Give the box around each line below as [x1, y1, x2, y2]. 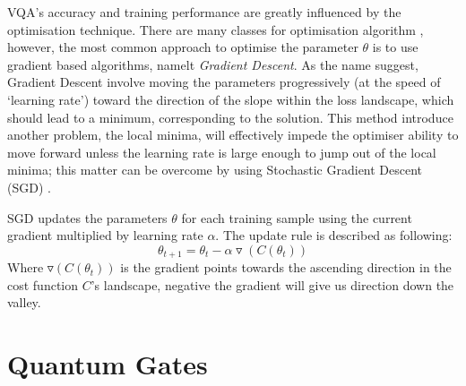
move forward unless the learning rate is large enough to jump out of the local [7, 142, 436, 161]
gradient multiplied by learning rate [7, 226, 203, 244]
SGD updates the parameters [7, 208, 168, 227]
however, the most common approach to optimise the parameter [7, 38, 358, 56]
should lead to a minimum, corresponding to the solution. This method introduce [7, 107, 453, 126]
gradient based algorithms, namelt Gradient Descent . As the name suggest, [7, 55, 419, 73]
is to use [372, 38, 419, 56]
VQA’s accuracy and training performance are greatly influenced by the [7, 3, 401, 21]
